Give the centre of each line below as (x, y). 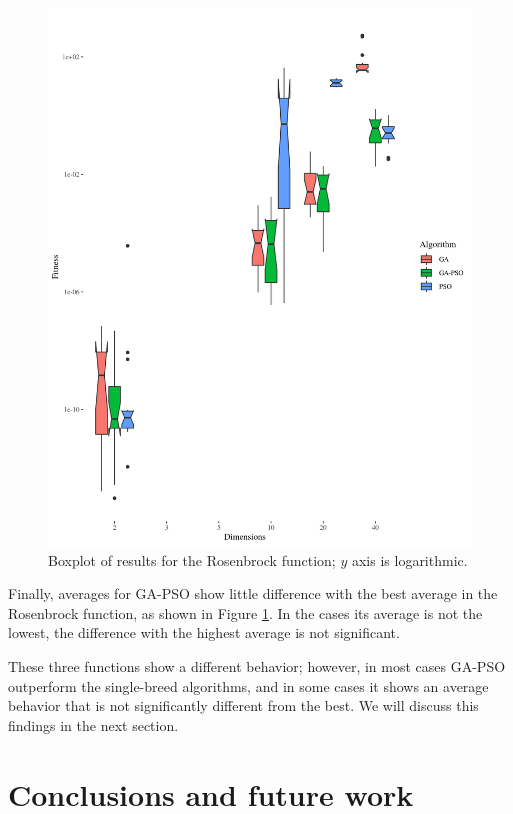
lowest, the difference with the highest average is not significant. (204, 632)
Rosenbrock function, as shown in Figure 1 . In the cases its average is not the (245, 612)
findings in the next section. (93, 724)
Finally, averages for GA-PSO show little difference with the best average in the (253, 593)
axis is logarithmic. (409, 559)
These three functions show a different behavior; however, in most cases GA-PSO (257, 665)
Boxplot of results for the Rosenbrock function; (192, 559)
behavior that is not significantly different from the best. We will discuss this (243, 705)
